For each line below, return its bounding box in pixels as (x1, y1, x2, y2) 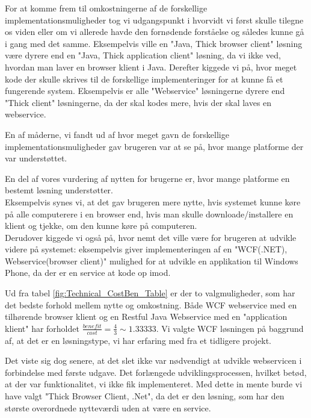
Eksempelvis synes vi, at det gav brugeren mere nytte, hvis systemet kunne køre (5, 195, 301, 208)
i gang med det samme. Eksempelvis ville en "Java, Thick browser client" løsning (5, 37, 303, 49)
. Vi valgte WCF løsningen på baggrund (156, 322, 304, 334)
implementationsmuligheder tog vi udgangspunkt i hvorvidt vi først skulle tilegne (5, 13, 304, 26)
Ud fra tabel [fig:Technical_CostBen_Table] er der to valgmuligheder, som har (5, 287, 295, 299)
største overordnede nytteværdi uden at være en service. (5, 401, 211, 414)
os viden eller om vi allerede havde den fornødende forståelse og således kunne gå (5, 25, 304, 38)
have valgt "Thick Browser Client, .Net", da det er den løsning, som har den (5, 390, 285, 402)
